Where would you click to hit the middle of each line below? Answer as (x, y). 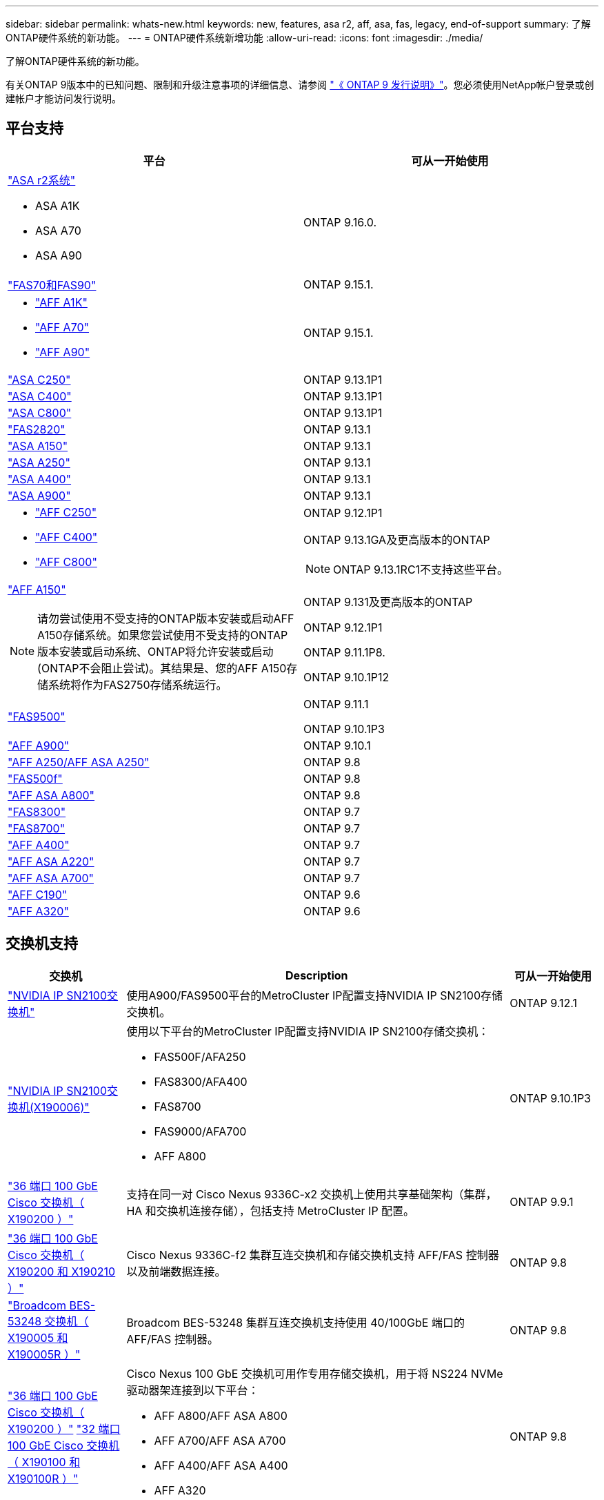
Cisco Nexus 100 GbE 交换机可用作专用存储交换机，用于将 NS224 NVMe (315, 1373)
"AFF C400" (67, 537)
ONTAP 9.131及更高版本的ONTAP (388, 602)
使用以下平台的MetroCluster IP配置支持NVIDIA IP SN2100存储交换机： (308, 1031)
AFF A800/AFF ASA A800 (221, 1415)
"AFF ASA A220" (51, 861)
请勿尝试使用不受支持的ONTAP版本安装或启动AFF (166, 618)
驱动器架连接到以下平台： (193, 1390)
